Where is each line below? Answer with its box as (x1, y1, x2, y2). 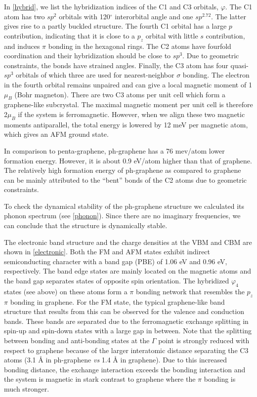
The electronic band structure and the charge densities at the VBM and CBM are (4, 237, 252, 247)
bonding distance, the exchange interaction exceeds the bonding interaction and (4, 364, 246, 374)
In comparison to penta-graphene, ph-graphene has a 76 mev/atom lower (4, 145, 225, 156)
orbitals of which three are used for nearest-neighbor (15, 70, 174, 80)
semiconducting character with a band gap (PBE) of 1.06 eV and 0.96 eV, (4, 256, 227, 266)
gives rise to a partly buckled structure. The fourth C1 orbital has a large (4, 21, 227, 31)
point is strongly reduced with (158, 335, 250, 346)
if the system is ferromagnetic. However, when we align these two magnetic (18, 109, 245, 119)
